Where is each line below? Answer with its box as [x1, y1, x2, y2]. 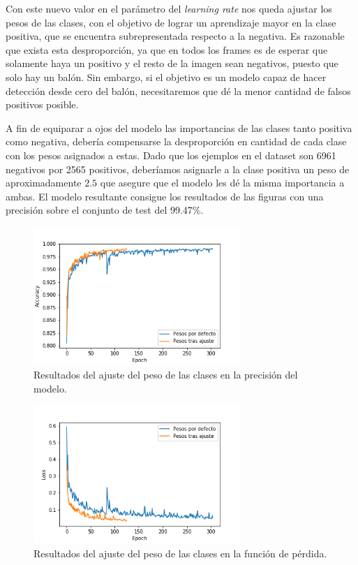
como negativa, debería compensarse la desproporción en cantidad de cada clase [6, 134, 347, 149]
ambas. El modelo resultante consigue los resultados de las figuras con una [6, 189, 324, 203]
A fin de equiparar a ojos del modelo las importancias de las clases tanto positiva [6, 120, 352, 135]
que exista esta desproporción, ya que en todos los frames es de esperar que [6, 42, 328, 57]
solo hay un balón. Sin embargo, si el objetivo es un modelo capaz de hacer [6, 69, 327, 84]
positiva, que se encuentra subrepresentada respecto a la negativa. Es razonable [6, 29, 345, 43]
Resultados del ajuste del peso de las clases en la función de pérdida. [33, 546, 327, 560]
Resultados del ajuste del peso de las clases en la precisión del [33, 367, 298, 382]
